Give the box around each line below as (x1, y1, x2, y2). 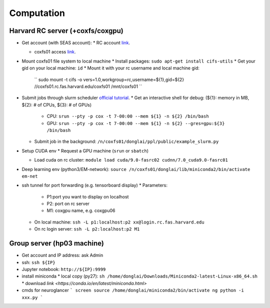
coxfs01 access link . (34, 49, 76, 55)
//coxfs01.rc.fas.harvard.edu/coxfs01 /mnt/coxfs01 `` (34, 83, 142, 89)
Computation (9, 7, 65, 18)
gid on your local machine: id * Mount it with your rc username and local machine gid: (21, 65, 200, 71)
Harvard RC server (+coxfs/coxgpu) (9, 26, 123, 35)
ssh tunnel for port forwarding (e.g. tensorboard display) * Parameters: (21, 182, 167, 188)
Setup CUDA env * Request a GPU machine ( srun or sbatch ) (21, 147, 149, 153)
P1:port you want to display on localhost (46, 193, 129, 199)
